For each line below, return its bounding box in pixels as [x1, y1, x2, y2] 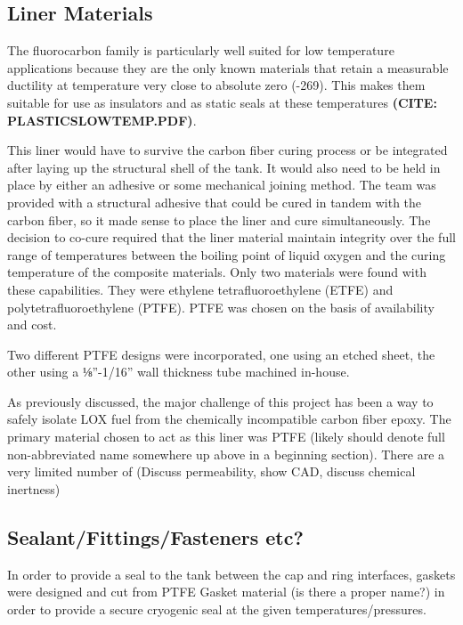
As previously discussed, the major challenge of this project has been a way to [7, 392, 434, 410]
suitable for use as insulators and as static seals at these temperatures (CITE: [7, 93, 437, 111]
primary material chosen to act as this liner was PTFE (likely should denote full [7, 427, 445, 446]
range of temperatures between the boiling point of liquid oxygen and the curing [7, 245, 446, 264]
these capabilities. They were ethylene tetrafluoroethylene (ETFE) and [7, 280, 394, 298]
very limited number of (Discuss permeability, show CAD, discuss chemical [7, 462, 416, 481]
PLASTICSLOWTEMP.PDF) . [7, 110, 197, 129]
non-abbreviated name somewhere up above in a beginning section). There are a [7, 444, 445, 463]
